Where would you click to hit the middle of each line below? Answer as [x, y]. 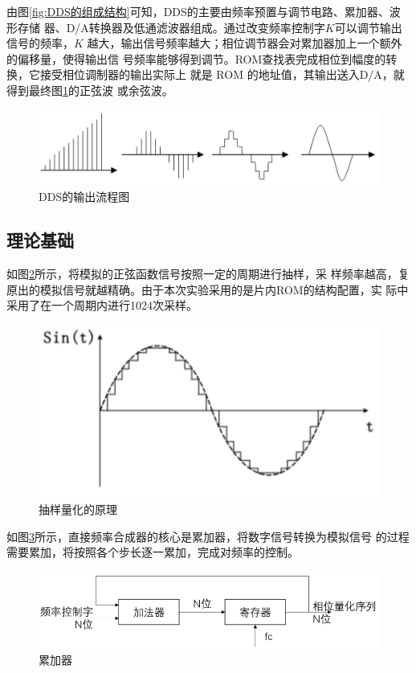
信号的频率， [40, 43]
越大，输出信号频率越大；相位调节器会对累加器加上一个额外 [245, 43]
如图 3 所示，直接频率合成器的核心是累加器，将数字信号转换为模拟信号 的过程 [208, 536]
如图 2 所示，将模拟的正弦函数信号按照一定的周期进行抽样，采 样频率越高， [202, 273]
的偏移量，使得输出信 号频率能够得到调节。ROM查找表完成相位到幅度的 [196, 58]
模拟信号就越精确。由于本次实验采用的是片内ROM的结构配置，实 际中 [224, 289]
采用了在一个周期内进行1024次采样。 [102, 305]
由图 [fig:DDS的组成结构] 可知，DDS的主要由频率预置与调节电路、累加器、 [198, 11]
